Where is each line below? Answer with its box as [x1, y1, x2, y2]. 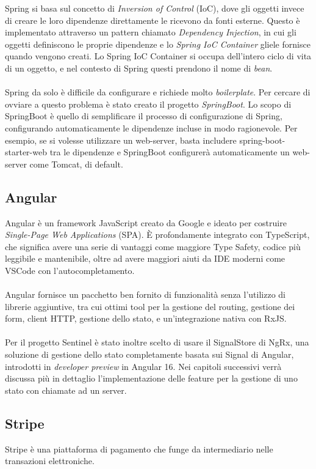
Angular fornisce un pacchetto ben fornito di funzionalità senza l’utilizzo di [5, 288, 285, 301]
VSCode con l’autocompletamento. [5, 264, 135, 276]
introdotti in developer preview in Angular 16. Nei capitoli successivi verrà [5, 360, 282, 372]
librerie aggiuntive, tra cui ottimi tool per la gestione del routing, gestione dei [5, 300, 295, 312]
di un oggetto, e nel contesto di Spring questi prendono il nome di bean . [5, 61, 273, 74]
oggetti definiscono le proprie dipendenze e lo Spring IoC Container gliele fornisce [5, 37, 311, 50]
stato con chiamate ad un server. [5, 383, 127, 396]
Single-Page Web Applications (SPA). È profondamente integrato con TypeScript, [5, 228, 310, 241]
